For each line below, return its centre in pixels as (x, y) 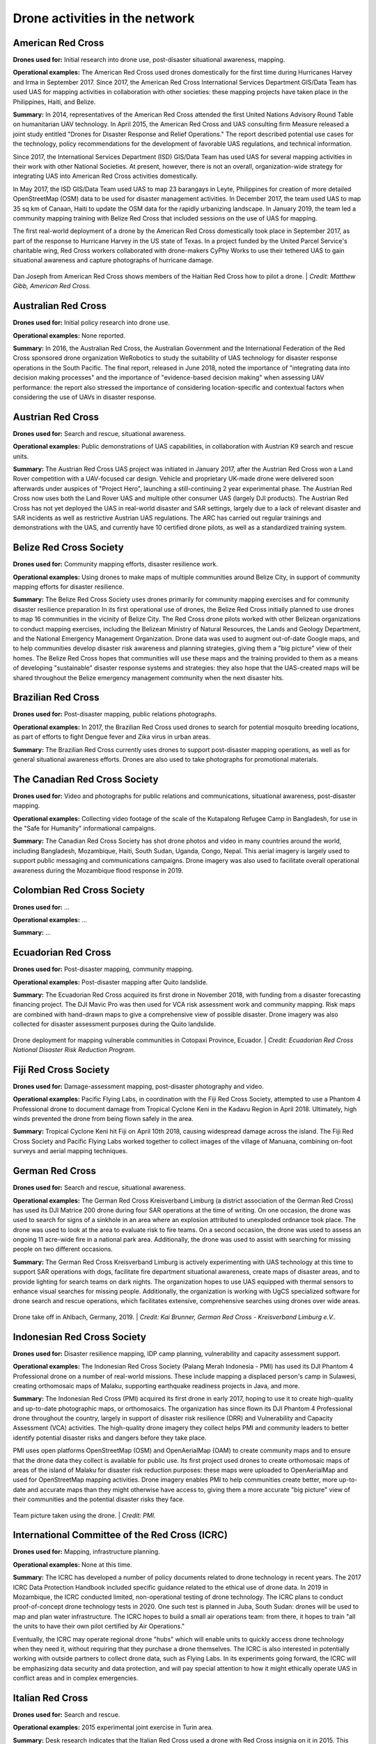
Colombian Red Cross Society (79, 890)
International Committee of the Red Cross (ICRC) (120, 1535)
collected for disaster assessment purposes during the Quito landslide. (114, 1024)
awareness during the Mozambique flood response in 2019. (98, 870)
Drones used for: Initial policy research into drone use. (92, 323)
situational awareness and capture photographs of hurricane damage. (113, 260)
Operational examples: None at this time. (72, 1564)
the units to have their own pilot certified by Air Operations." (99, 1626)
